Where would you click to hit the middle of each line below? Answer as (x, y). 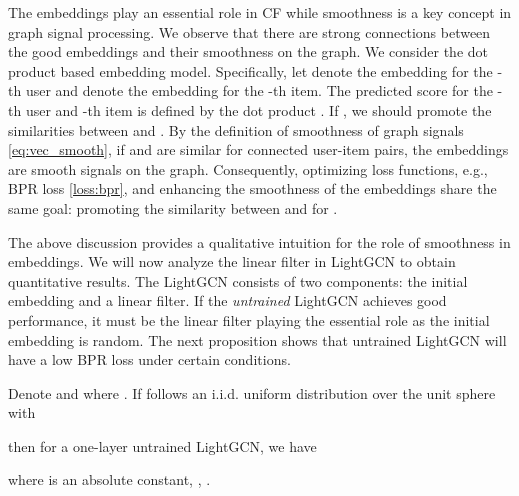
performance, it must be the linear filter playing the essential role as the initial (249, 319)
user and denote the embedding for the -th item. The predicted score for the (259, 90)
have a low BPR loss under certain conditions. (149, 359)
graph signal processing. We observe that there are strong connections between (249, 31)
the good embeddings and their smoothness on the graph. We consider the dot (248, 51)
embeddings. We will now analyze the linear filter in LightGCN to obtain (232, 261)
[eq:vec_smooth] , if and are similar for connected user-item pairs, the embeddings (258, 149)
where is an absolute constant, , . (109, 479)
